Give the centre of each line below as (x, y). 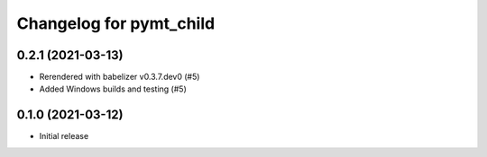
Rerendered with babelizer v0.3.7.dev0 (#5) (119, 77)
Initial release (64, 136)
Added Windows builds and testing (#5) (113, 89)
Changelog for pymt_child (116, 23)
